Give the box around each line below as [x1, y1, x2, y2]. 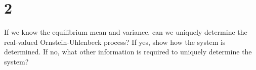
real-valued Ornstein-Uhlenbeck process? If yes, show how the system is [4, 36, 226, 47]
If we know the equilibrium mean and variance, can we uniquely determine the [4, 27, 247, 37]
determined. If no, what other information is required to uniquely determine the [4, 46, 252, 57]
